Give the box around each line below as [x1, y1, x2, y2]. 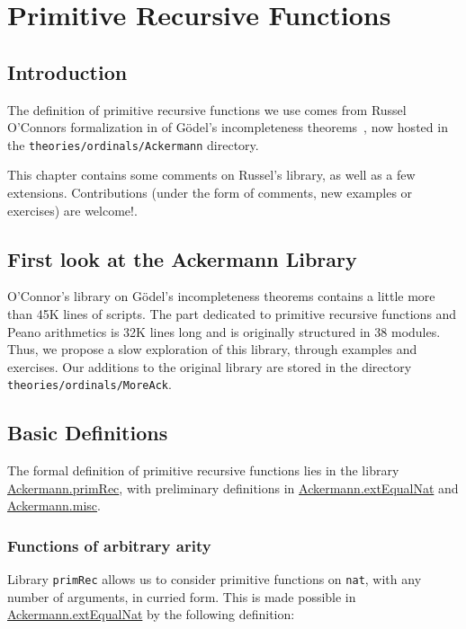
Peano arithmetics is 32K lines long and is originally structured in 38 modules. [7, 322, 441, 341]
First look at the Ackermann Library [7, 244, 357, 272]
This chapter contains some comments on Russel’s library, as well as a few [7, 165, 416, 184]
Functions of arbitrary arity [7, 534, 211, 556]
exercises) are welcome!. [7, 200, 138, 219]
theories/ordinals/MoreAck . [7, 375, 172, 394]
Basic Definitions [7, 419, 168, 447]
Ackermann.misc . [7, 496, 101, 515]
